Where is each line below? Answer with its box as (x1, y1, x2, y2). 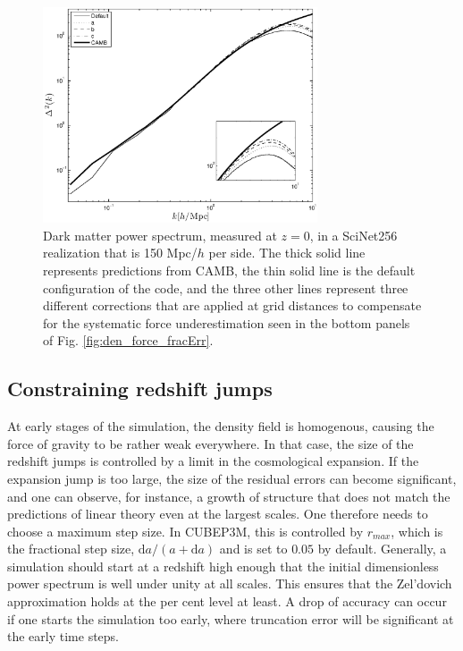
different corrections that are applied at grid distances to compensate (43, 296, 422, 315)
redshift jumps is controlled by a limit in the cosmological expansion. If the (7, 452, 419, 470)
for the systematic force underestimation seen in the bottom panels (43, 313, 410, 332)
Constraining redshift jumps (7, 375, 273, 402)
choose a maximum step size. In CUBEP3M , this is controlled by (7, 521, 364, 540)
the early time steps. (7, 627, 120, 646)
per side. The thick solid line (208, 243, 366, 262)
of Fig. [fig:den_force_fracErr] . (43, 331, 214, 350)
